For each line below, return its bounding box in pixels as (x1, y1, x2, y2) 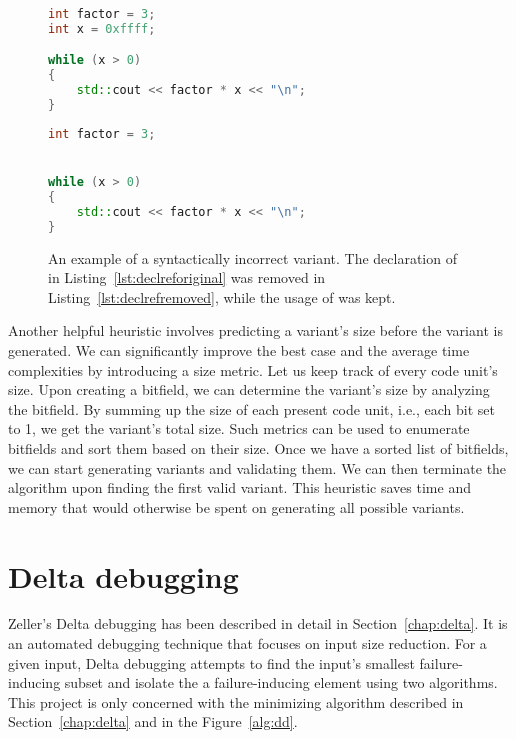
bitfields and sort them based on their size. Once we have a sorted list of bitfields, (8, 437, 509, 458)
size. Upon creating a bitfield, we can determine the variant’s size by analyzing (8, 379, 490, 400)
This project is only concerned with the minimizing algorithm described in (8, 691, 464, 712)
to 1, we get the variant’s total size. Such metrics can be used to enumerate (8, 418, 470, 439)
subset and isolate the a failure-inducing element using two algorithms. (64, 672, 498, 693)
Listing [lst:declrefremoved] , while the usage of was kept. (48, 286, 396, 307)
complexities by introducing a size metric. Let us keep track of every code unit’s (8, 359, 498, 380)
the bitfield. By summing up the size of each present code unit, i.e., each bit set (8, 398, 496, 419)
